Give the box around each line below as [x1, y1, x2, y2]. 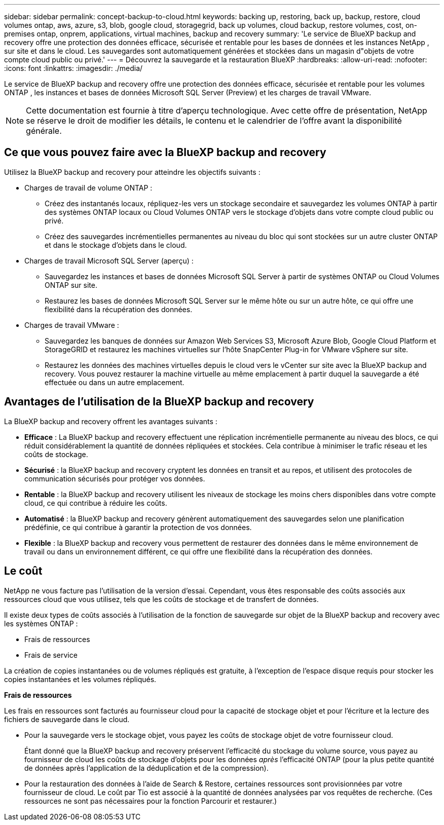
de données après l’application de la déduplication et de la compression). [24, 763, 269, 772]
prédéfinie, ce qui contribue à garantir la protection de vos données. [24, 522, 252, 532]
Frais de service [24, 650, 78, 659]
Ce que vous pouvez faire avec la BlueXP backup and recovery [4, 146, 326, 159]
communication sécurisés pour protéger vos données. [24, 474, 205, 483]
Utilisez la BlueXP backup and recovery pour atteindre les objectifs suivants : [4, 167, 261, 176]
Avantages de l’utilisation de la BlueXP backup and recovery [4, 395, 314, 408]
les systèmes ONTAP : [4, 619, 78, 628]
